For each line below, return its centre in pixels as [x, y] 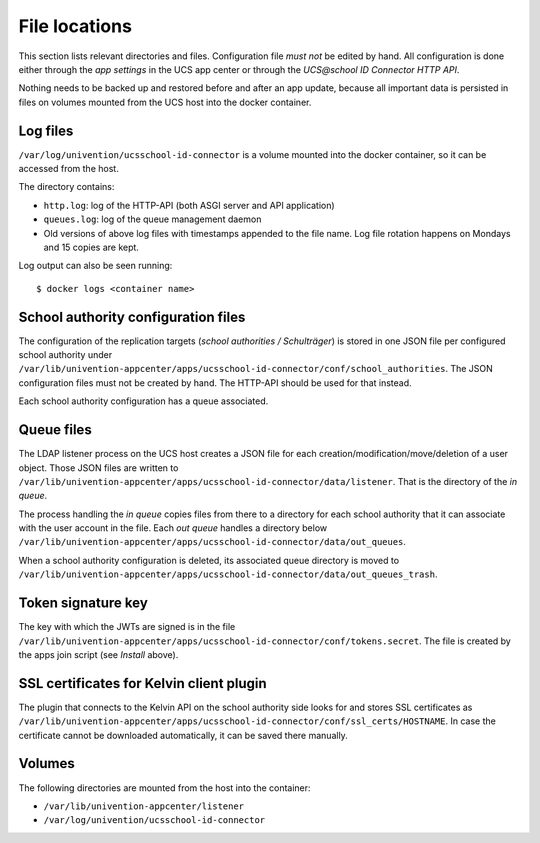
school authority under [65, 355]
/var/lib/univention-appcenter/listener [144, 806]
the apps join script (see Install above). [98, 654]
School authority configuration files [132, 316]
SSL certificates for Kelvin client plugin [142, 683]
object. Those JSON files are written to [98, 467]
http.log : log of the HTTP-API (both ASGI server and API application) [189, 205]
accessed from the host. [68, 169]
